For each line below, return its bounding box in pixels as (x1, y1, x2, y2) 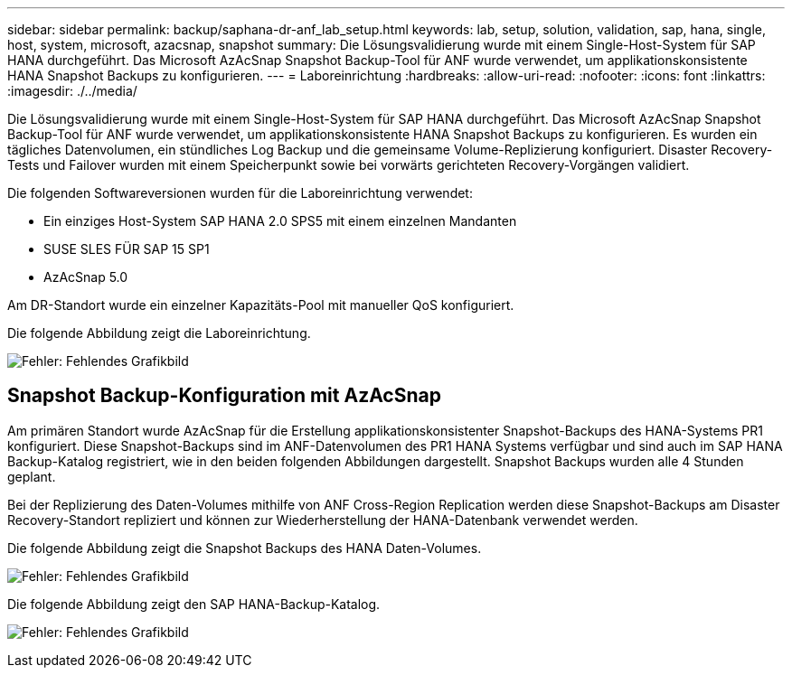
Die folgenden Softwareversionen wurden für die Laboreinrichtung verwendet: (7, 185, 473, 201)
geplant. (7, 468, 56, 484)
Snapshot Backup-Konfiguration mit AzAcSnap (7, 384, 441, 408)
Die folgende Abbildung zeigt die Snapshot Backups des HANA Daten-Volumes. (7, 539, 482, 556)
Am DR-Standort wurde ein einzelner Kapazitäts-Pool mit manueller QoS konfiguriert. (7, 297, 514, 313)
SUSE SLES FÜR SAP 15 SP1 (43, 241, 210, 257)
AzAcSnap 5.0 (43, 269, 128, 285)
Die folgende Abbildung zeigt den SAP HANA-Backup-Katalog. (7, 595, 381, 612)
